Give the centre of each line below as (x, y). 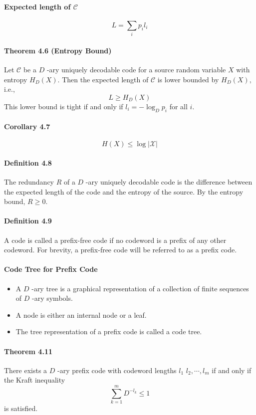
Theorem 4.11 (28, 351)
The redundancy (29, 182)
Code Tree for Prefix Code (51, 269)
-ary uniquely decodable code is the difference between (169, 182)
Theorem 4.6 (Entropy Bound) (58, 50)
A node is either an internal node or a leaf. (81, 314)
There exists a (26, 370)
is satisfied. (21, 408)
